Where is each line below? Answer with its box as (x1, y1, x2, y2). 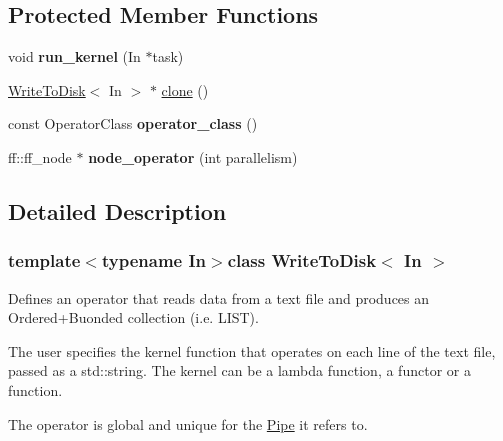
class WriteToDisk (227, 248, 377, 273)
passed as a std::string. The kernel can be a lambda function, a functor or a (8, 360, 471, 381)
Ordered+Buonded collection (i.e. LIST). (8, 307, 259, 328)
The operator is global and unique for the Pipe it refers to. (8, 413, 368, 434)
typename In (101, 248, 207, 273)
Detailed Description (8, 195, 227, 226)
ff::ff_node (8, 146, 72, 167)
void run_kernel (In (8, 46, 141, 67)
